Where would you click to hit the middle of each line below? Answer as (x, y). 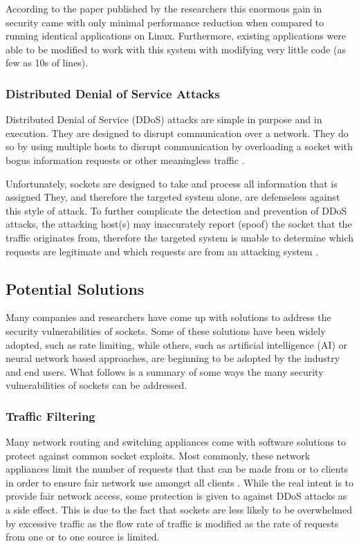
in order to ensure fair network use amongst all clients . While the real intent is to (180, 482)
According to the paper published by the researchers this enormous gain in (164, 8)
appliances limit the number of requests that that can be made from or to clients (177, 469)
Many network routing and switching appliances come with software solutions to (176, 442)
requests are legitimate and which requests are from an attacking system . (162, 251)
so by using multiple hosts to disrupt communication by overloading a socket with (179, 146)
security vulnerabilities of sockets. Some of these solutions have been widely (166, 330)
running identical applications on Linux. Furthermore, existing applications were (176, 36)
